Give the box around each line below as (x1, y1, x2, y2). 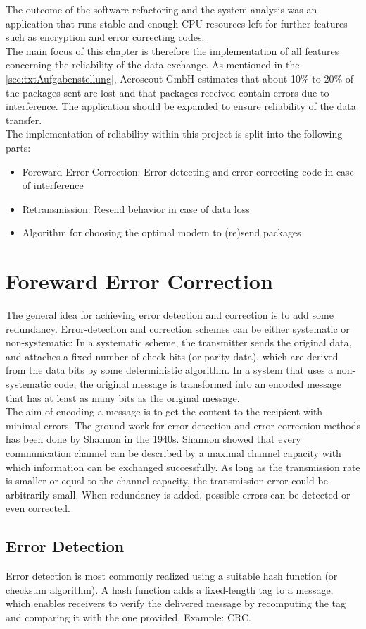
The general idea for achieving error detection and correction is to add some (6, 307, 334, 322)
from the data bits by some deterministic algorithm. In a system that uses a (6, 362, 334, 377)
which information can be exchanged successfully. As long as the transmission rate (6, 459, 360, 474)
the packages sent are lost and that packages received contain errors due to (6, 85, 329, 99)
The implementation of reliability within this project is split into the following (6, 126, 343, 141)
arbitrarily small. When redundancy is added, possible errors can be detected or (6, 487, 351, 501)
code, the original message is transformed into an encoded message (53, 377, 342, 391)
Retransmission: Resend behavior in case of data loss (22, 201, 250, 216)
